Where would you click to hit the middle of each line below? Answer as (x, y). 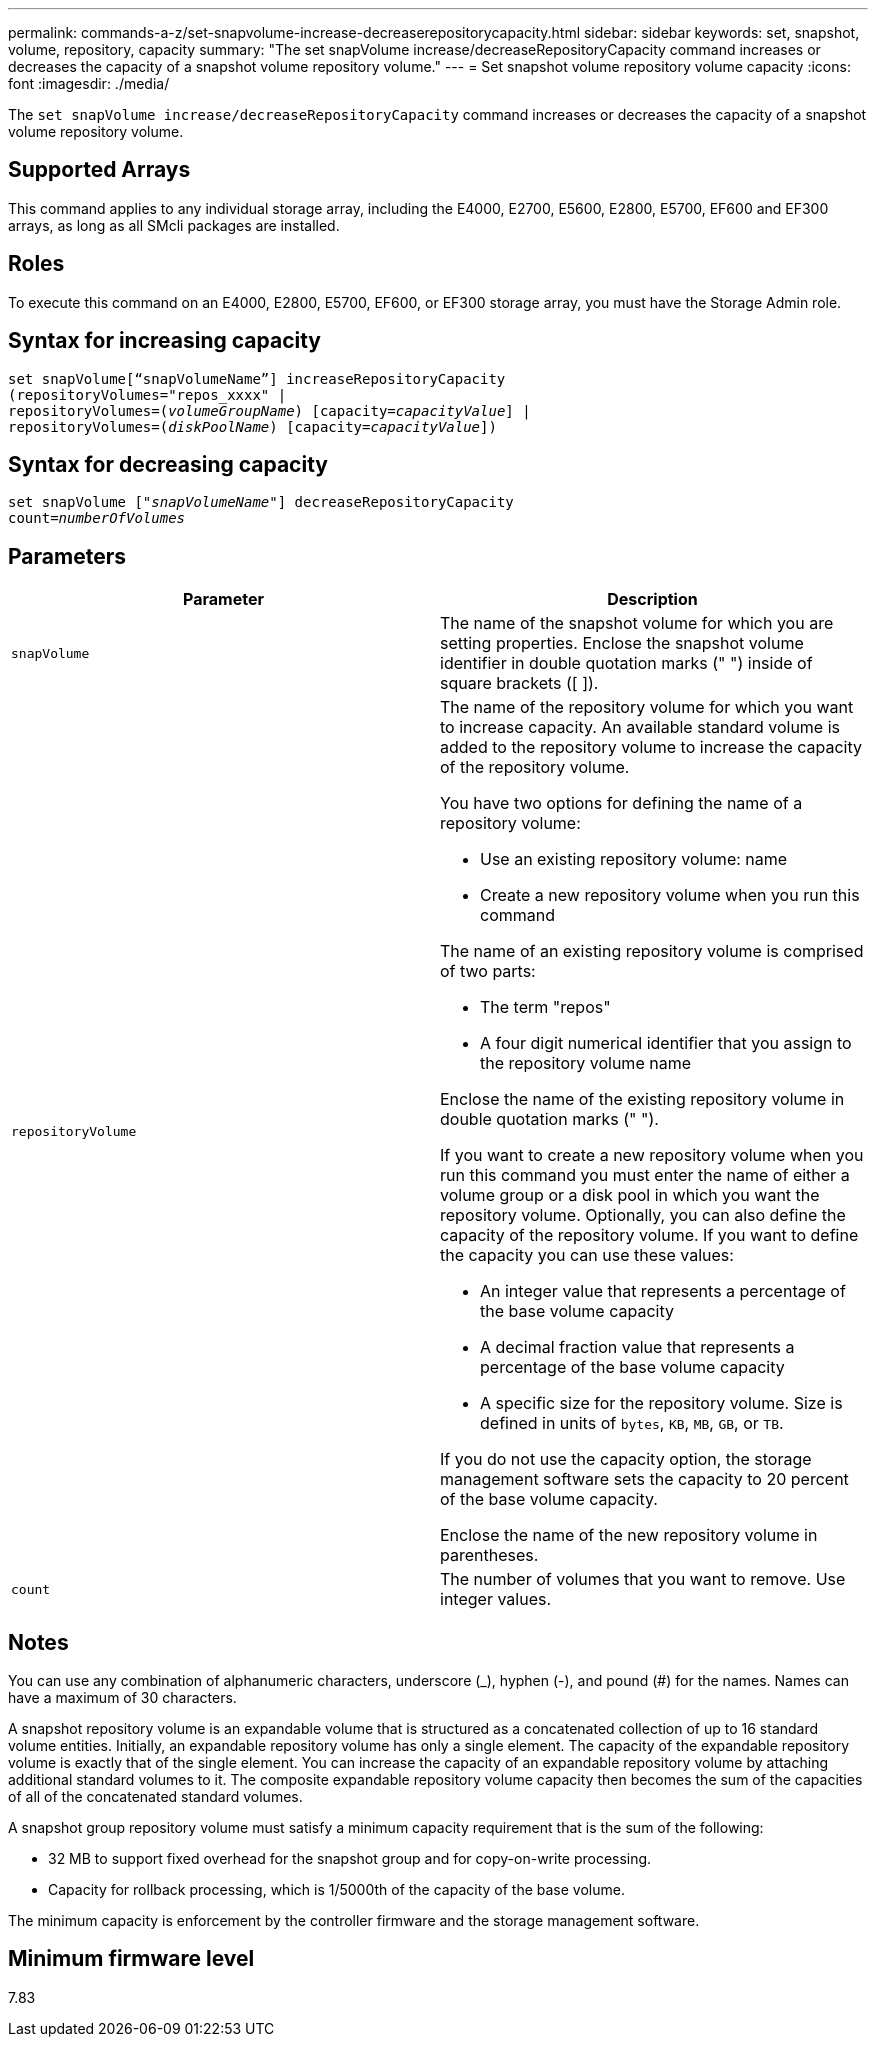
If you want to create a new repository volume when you (652, 1155)
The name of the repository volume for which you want (647, 707)
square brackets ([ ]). (519, 683)
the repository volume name (585, 1063)
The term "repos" (545, 1007)
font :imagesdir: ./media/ (89, 83)
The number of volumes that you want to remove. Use (643, 1579)
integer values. (496, 1599)
